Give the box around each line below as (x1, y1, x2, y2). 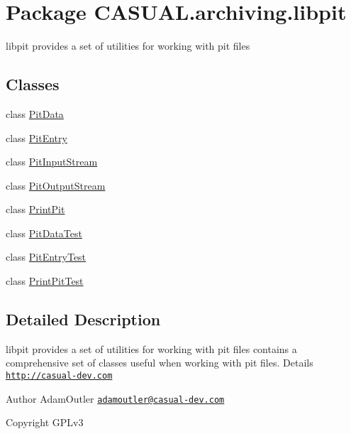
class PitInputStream (6, 154, 98, 169)
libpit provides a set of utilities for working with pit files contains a (6, 341, 297, 356)
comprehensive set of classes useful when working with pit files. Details (6, 355, 313, 370)
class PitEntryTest (6, 249, 87, 264)
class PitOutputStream (6, 178, 106, 192)
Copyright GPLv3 (6, 415, 84, 430)
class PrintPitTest (6, 273, 84, 288)
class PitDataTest (6, 225, 82, 240)
